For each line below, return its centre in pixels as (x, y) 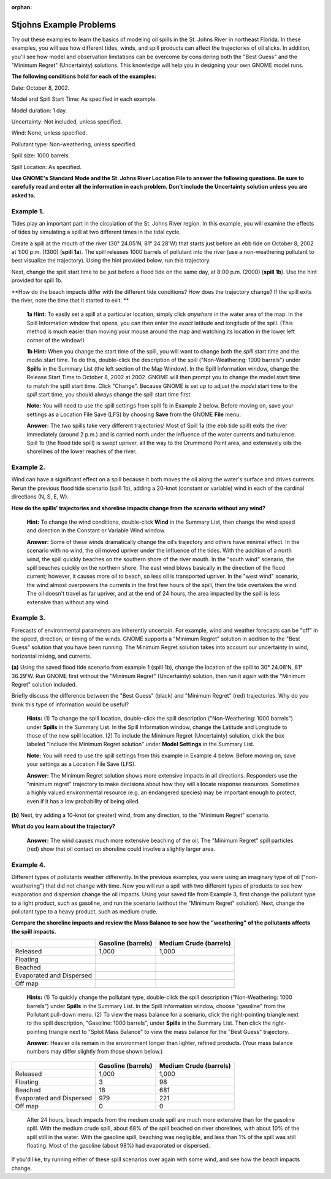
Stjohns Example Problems (64, 25)
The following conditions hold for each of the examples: (84, 76)
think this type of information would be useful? (70, 704)
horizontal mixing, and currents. (51, 656)
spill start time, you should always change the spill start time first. (109, 394)
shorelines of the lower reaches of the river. (82, 451)
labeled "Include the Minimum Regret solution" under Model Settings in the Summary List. (141, 744)
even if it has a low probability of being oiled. (83, 801)
